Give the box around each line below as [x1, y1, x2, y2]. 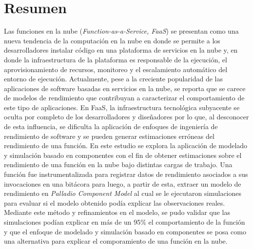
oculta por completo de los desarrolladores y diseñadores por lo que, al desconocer [4, 112, 249, 122]
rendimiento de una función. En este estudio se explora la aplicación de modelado [4, 140, 248, 151]
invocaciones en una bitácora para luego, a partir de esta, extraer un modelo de [4, 178, 241, 189]
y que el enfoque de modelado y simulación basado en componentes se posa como [4, 226, 246, 236]
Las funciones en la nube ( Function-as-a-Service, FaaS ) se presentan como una [4, 26, 239, 36]
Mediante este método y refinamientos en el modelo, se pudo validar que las [4, 207, 230, 217]
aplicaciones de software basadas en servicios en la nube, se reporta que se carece [4, 83, 246, 93]
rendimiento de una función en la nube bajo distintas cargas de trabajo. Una [4, 159, 233, 170]
